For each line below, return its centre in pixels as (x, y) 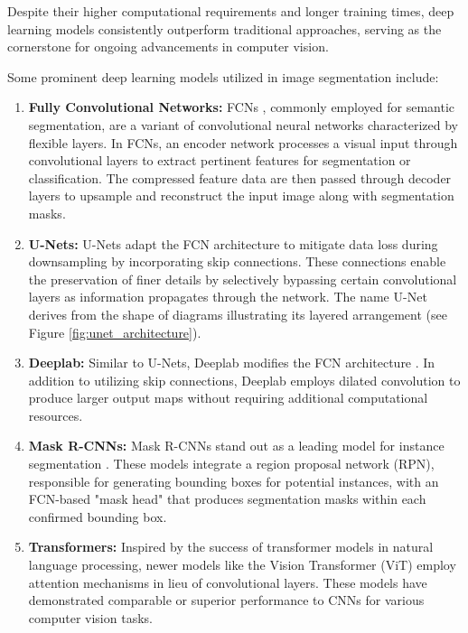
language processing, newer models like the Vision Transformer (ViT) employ (242, 565)
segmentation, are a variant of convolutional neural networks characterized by (243, 124)
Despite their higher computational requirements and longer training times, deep (231, 11)
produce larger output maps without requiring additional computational (228, 398)
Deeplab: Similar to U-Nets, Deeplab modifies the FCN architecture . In (232, 363)
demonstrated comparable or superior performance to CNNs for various (226, 600)
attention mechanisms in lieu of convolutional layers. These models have (228, 582)
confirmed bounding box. (98, 516)
